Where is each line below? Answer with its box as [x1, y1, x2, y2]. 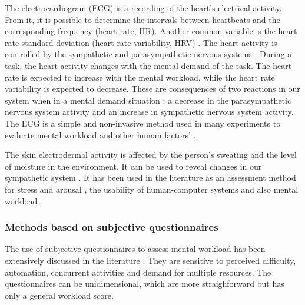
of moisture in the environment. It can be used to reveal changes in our [5, 160, 262, 172]
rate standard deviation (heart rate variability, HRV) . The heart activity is [5, 36, 277, 48]
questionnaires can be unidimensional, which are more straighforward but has [5, 277, 284, 290]
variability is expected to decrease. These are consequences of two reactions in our [5, 82, 300, 95]
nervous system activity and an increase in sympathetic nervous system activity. [5, 105, 294, 118]
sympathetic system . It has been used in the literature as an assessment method [5, 171, 296, 184]
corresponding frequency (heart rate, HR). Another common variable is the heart [5, 25, 297, 37]
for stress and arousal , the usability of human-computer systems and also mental [5, 183, 299, 195]
